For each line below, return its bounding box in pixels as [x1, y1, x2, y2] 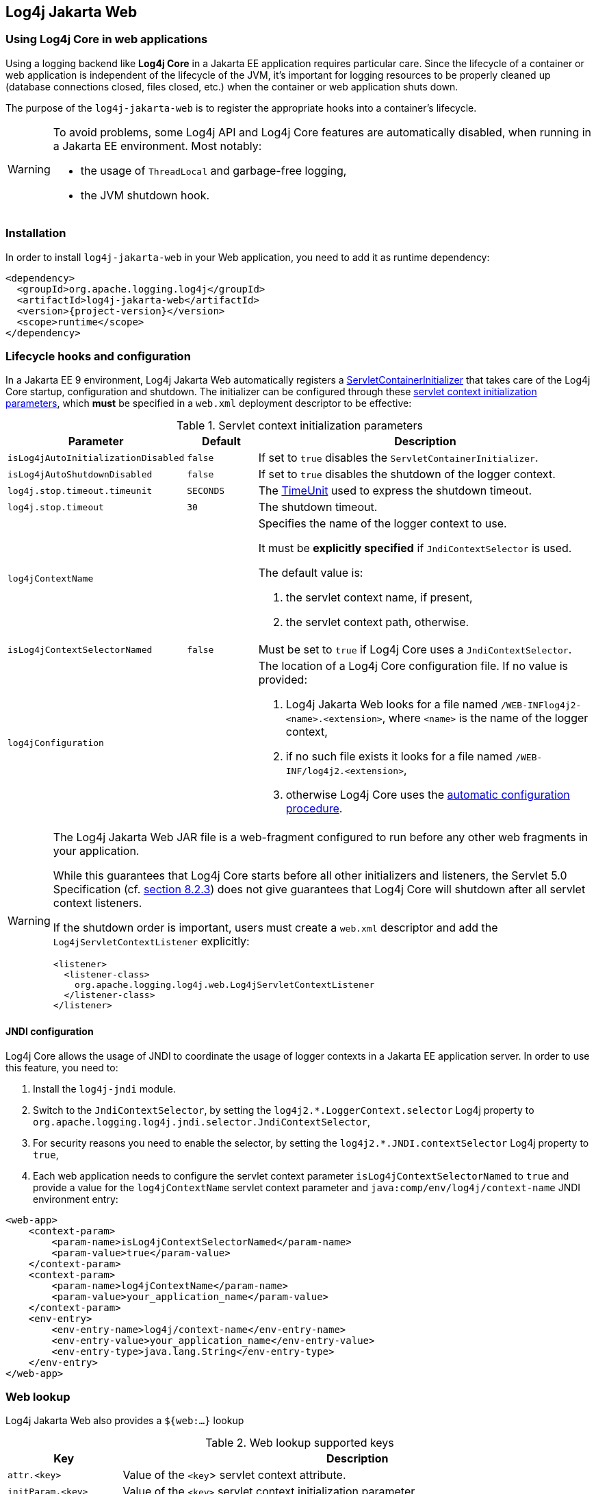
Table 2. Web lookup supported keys [205, 1436, 394, 1450]
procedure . [285, 801, 343, 816]
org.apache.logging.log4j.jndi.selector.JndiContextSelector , [33, 1115, 370, 1128]
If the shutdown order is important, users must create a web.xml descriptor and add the [53, 921, 498, 935]
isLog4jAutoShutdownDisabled [8, 469, 153, 480]
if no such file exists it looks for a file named [285, 749, 513, 764]
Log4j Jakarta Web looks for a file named [285, 697, 498, 712]
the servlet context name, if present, [285, 590, 473, 605]
